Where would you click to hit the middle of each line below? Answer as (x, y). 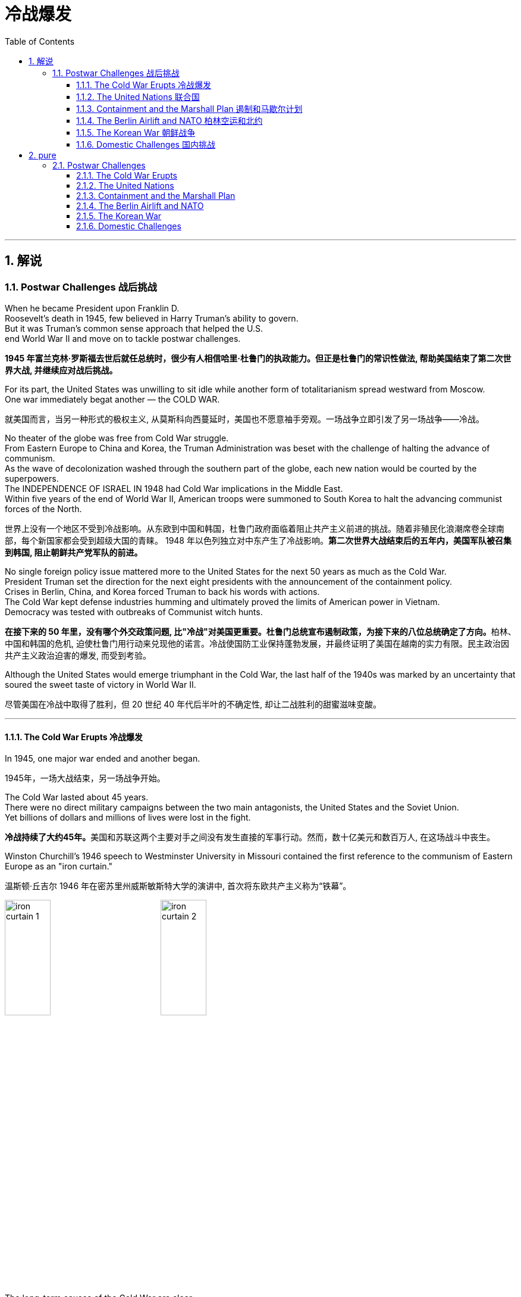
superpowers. (32, 478)
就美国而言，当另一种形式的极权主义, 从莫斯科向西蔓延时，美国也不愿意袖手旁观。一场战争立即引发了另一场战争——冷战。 (244, 419)
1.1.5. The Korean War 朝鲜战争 (136, 132)
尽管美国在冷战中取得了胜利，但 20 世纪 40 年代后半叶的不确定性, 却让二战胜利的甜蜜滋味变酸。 (193, 704)
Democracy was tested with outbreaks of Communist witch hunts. (134, 612)
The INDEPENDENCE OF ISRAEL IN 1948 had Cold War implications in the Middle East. (174, 488)
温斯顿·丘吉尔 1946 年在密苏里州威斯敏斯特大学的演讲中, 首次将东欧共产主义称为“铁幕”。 (178, 886)
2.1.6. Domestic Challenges (129, 226)
